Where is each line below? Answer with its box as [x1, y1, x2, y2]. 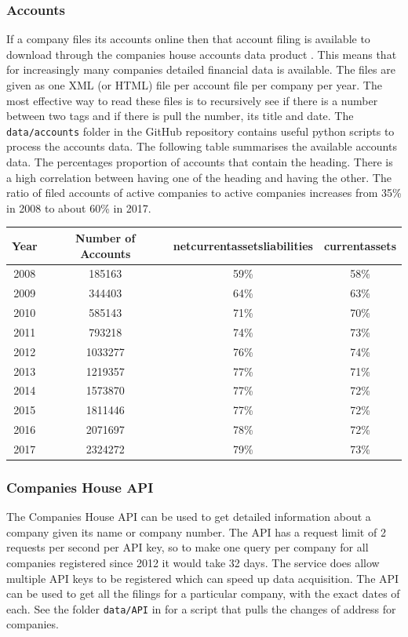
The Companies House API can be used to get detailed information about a [6, 508, 371, 525]
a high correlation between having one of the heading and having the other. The [6, 169, 392, 185]
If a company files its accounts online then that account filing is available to [6, 31, 370, 47]
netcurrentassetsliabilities [173, 237, 313, 253]
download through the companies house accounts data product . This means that [6, 45, 397, 62]
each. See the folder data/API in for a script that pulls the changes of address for [6, 600, 396, 617]
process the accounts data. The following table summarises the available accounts [6, 138, 397, 155]
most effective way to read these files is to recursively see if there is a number [6, 92, 378, 108]
